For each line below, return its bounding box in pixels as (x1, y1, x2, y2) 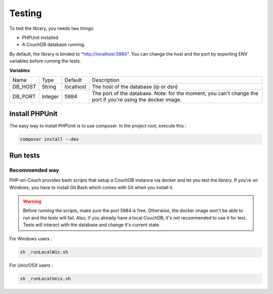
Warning (23, 198, 41, 204)
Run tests (9, 151, 40, 159)
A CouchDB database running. (22, 41, 85, 48)
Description (92, 76, 120, 83)
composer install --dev (20, 137, 79, 142)
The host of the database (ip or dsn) (92, 83, 178, 90)
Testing (9, 8, 42, 19)
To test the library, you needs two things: (9, 25, 95, 31)
